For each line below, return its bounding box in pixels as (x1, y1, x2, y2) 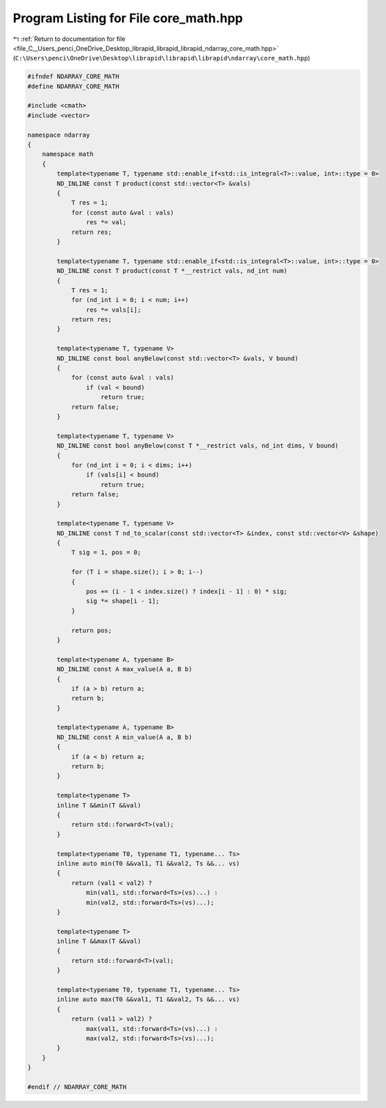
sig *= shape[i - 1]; (85, 597, 160, 605)
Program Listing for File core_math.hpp (12, 10, 243, 26)
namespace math (42, 150, 94, 158)
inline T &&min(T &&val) (56, 801, 142, 809)
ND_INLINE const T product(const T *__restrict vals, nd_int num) (56, 267, 288, 275)
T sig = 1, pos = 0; (71, 548, 142, 557)
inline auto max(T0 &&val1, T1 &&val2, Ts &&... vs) (56, 996, 240, 1003)
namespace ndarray (27, 131, 90, 139)
